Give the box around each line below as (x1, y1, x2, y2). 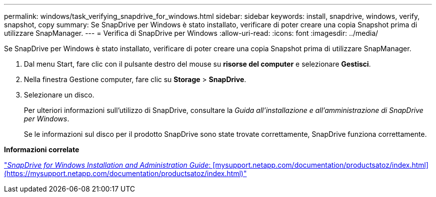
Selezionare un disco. (24, 91, 95, 99)
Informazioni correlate (4, 145, 80, 154)
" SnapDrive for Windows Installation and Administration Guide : (4, 161, 211, 169)
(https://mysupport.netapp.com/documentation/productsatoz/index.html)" (4, 169, 247, 178)
